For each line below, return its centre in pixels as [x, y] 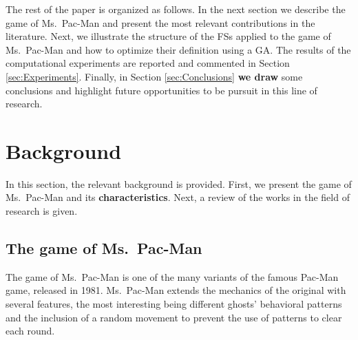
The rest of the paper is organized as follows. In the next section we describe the [176, 9]
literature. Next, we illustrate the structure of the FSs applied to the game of [168, 36]
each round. [30, 331]
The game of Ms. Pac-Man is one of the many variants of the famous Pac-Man [172, 276]
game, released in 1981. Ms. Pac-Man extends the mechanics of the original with [176, 290]
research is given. [42, 211]
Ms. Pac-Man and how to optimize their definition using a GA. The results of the [178, 49]
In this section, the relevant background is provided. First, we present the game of [179, 183]
